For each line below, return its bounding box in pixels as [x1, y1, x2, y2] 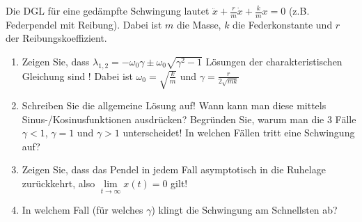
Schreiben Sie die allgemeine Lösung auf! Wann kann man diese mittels [22, 98, 326, 113]
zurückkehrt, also [22, 176, 95, 191]
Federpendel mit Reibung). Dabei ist [6, 17, 162, 31]
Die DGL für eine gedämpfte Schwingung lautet [6, 3, 210, 17]
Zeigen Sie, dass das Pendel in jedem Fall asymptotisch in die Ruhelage [22, 162, 326, 177]
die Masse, [176, 17, 221, 31]
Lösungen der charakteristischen [205, 54, 343, 69]
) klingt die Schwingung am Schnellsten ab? [151, 203, 338, 217]
